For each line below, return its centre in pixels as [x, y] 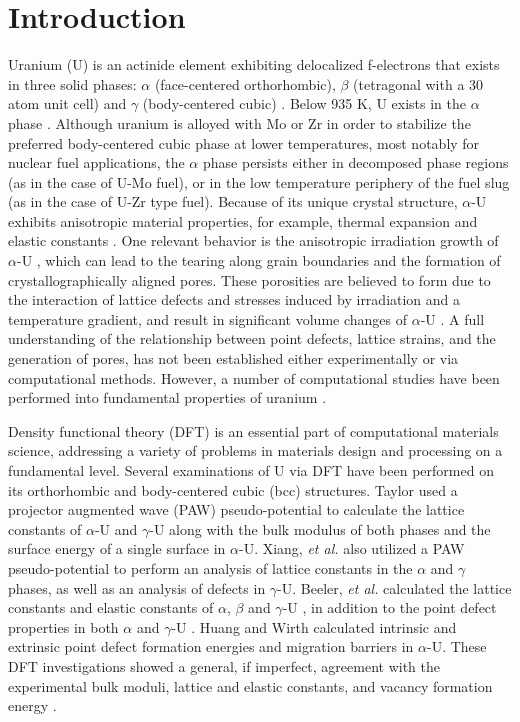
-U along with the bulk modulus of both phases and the [320, 528]
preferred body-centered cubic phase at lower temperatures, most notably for [244, 142]
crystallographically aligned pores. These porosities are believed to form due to [249, 279]
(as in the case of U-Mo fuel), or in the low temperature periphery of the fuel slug [259, 181]
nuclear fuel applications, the [96, 162]
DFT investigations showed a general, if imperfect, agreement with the [224, 665]
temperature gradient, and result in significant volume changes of [208, 318]
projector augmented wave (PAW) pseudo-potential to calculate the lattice [236, 509]
